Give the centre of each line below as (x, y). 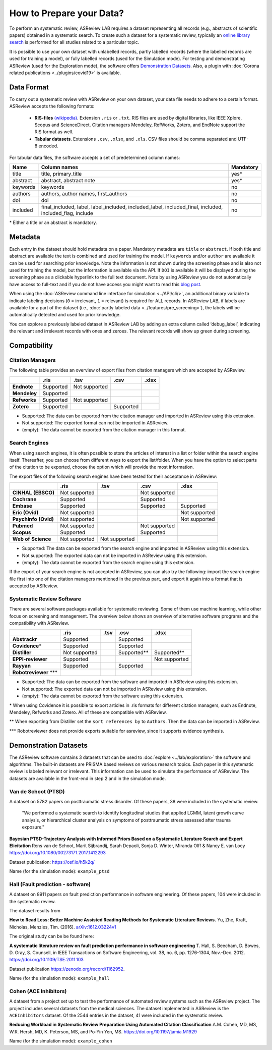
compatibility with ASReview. (39, 623)
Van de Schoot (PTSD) (37, 791)
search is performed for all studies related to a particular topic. (74, 42)
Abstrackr (25, 639)
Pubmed (23, 526)
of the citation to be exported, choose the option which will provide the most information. (101, 467)
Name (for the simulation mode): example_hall (59, 978)
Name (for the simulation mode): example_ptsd (59, 871)
